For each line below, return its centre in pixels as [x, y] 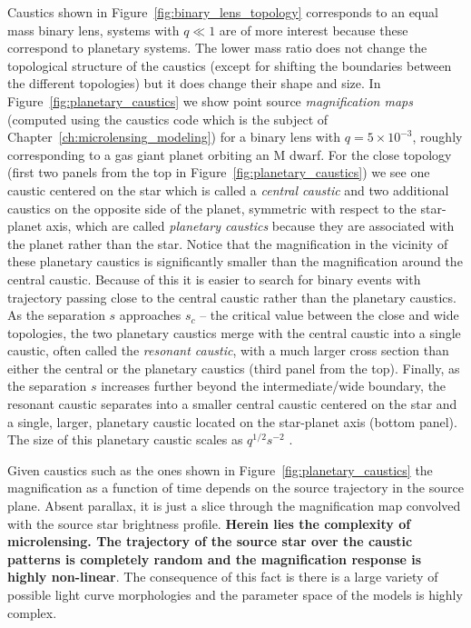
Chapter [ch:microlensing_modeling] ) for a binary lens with [174, 137]
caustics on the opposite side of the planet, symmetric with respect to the [212, 208]
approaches [150, 315]
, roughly [437, 137]
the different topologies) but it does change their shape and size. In [194, 83]
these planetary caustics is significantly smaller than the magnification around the [235, 261]
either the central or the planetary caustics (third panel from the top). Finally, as [234, 368]
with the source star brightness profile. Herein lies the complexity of [209, 523]
